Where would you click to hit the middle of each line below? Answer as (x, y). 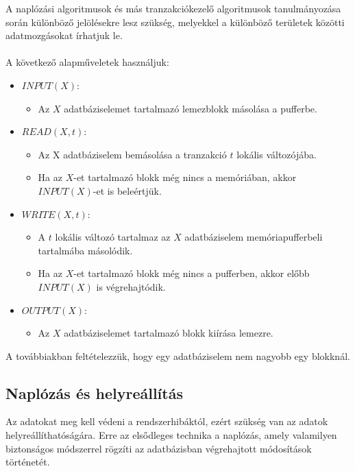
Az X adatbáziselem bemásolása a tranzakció (132, 154)
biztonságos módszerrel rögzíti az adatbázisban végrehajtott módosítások (159, 448)
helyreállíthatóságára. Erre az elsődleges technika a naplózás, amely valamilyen (171, 435)
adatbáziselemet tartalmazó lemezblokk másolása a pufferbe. (191, 108)
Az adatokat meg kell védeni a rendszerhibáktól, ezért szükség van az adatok (167, 421)
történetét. (28, 462)
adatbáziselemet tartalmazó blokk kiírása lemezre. (169, 333)
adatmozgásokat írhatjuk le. (64, 35)
